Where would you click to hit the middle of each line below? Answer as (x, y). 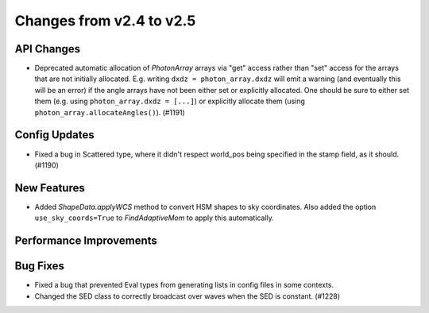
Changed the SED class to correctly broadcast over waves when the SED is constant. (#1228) (187, 296)
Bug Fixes (40, 266)
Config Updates (54, 135)
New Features (50, 188)
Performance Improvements (86, 241)
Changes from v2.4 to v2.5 (105, 21)
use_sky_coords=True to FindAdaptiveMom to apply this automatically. (154, 218)
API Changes (48, 49)
